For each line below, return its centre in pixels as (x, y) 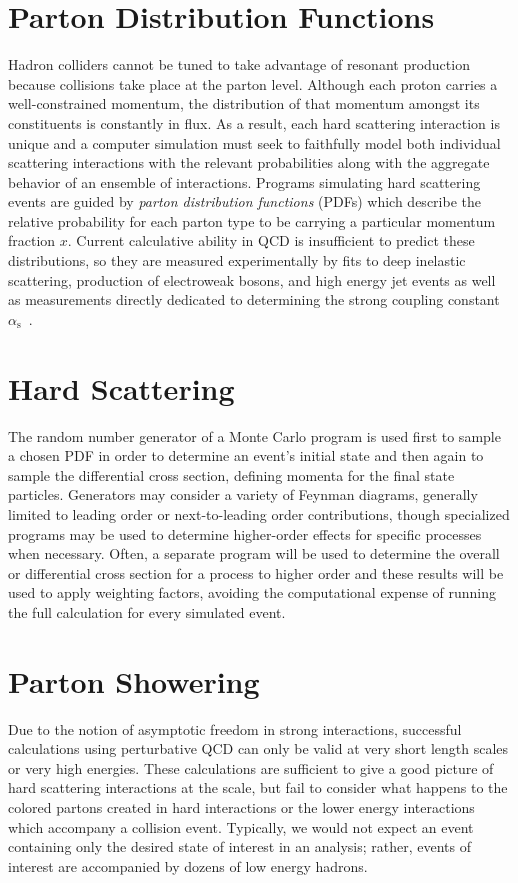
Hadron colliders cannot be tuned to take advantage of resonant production (239, 64)
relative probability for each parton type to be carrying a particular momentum (252, 220)
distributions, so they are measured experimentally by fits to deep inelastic (237, 260)
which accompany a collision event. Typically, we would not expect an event (241, 826)
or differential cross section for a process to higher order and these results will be (256, 572)
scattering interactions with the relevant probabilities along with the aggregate (249, 162)
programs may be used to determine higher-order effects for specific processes (245, 533)
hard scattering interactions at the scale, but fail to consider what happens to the (258, 787)
